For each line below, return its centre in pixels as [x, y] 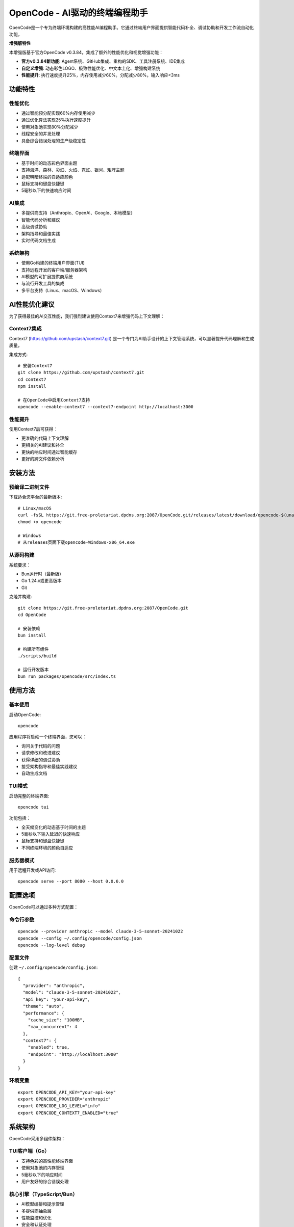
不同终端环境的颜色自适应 [47, 848]
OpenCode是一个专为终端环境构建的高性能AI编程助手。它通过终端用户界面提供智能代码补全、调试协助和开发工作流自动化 [132, 27]
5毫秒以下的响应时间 [42, 1174]
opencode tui [33, 807]
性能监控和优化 [36, 1218]
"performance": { [44, 1013]
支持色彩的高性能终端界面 [47, 1161]
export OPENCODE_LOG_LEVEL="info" [59, 1106]
